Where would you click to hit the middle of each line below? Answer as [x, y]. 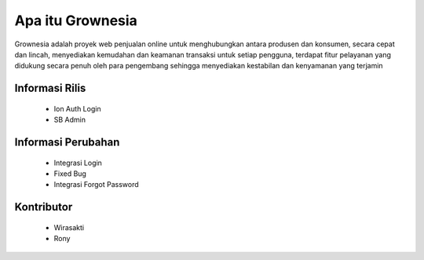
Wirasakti [69, 227]
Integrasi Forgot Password [96, 185]
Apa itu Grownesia [76, 20]
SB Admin [70, 120]
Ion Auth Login [77, 108]
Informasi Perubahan [67, 142]
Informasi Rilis [50, 88]
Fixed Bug [70, 174]
